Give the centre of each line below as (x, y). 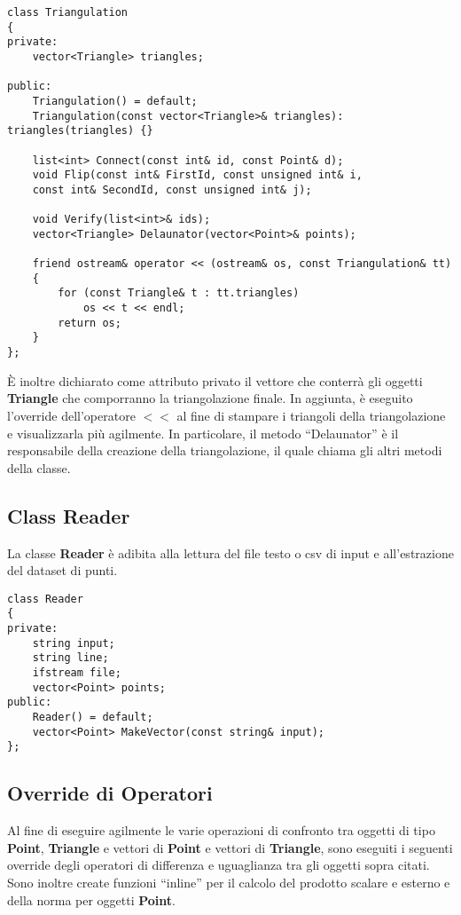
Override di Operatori (110, 793)
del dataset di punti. (63, 570)
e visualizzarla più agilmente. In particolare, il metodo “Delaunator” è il (203, 433)
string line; (70, 658)
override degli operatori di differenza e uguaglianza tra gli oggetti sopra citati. (219, 865)
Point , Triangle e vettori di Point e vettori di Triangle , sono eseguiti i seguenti (230, 847)
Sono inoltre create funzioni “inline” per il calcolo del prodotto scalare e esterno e (229, 882)
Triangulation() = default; (115, 101)
